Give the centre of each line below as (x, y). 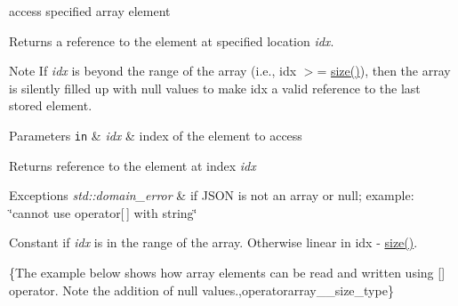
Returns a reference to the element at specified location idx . (172, 40)
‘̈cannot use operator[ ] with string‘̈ (103, 212)
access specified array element (90, 11)
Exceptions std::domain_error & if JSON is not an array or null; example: (212, 195)
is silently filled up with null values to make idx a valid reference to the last (215, 88)
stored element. (51, 105)
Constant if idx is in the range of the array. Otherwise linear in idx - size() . (213, 242)
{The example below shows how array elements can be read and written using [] (227, 272)
